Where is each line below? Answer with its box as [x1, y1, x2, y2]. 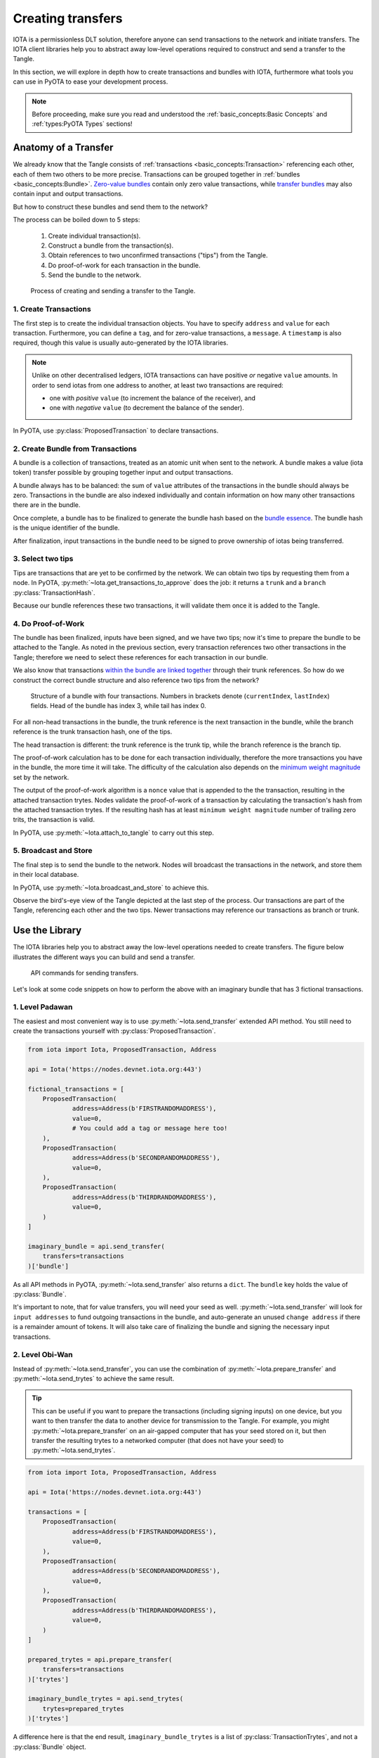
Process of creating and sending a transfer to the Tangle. [30, 287, 196, 295]
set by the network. [13, 773, 69, 781]
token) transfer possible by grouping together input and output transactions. [13, 468, 233, 477]
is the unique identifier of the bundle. [13, 524, 120, 532]
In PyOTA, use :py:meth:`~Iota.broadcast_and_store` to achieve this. [13, 883, 209, 892]
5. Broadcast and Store [13, 846, 93, 856]
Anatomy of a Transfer [13, 141, 114, 154]
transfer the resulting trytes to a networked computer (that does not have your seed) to [32, 1437, 284, 1445]
